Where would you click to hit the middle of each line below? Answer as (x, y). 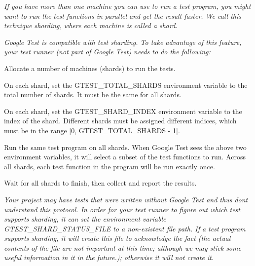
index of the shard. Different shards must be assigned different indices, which (120, 121)
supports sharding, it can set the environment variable (85, 219)
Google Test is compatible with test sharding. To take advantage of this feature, (123, 42)
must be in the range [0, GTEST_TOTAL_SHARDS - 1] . (92, 130)
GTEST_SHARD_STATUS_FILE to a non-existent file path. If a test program (125, 228)
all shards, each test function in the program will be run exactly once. (109, 166)
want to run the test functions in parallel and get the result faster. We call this (123, 16)
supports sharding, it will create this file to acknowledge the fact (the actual (117, 238)
